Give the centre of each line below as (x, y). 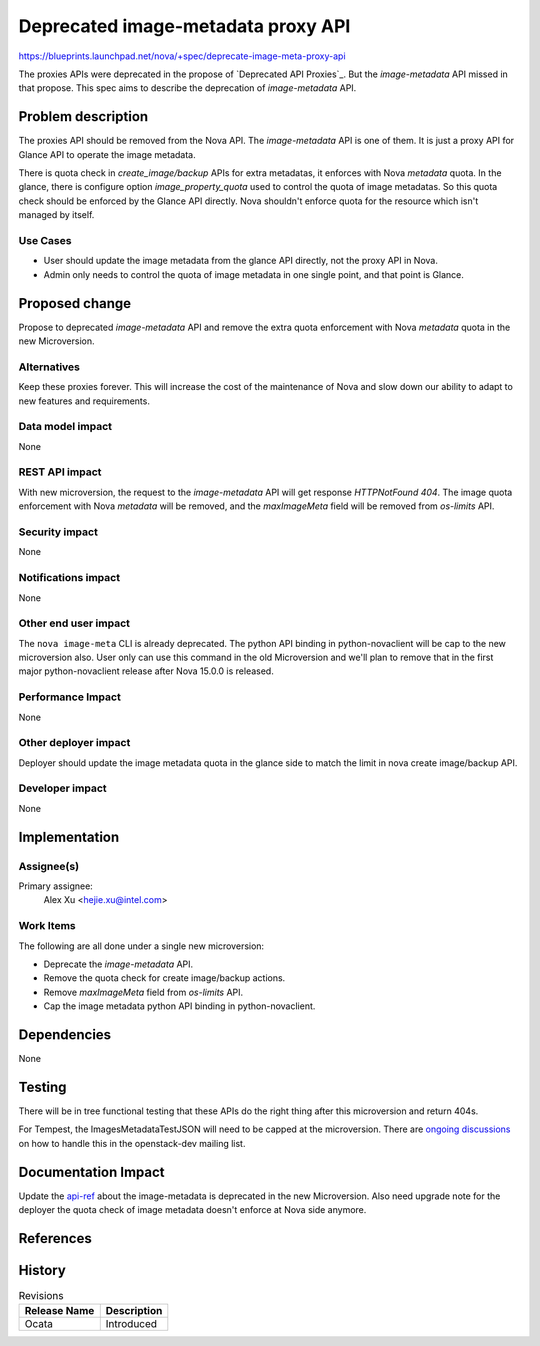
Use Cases (45, 240)
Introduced (131, 1324)
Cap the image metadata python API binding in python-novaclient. (179, 1006)
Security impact (58, 532)
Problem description (83, 116)
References (55, 1238)
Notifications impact (69, 578)
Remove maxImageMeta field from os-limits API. (143, 992)
